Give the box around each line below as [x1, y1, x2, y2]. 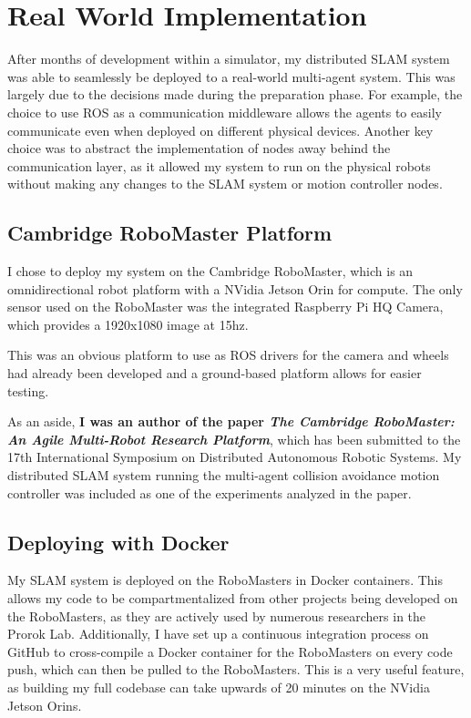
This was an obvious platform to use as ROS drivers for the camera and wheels [7, 345, 449, 364]
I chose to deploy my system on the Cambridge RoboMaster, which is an [7, 262, 414, 281]
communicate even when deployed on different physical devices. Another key [7, 120, 434, 139]
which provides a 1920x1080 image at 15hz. [7, 314, 249, 333]
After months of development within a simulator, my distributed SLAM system [7, 49, 450, 68]
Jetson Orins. [7, 695, 82, 714]
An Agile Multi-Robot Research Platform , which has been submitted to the [7, 429, 461, 448]
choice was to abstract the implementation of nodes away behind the [7, 138, 391, 158]
